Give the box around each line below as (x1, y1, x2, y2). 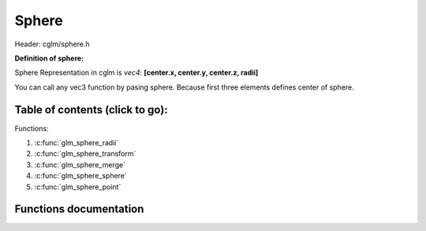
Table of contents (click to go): (14, 103, 169, 116)
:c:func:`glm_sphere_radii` (34, 138, 119, 148)
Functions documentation (14, 203, 144, 216)
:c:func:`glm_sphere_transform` (34, 149, 136, 159)
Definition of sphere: (14, 53, 84, 63)
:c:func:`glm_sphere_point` (34, 181, 121, 192)
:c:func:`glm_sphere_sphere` (34, 171, 128, 181)
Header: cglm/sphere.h (14, 39, 90, 49)
